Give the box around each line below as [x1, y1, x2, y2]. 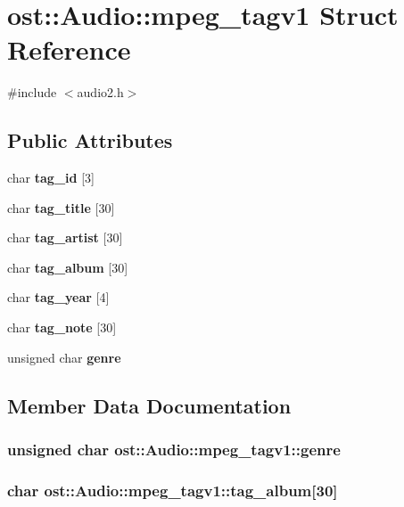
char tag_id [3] [7, 168, 95, 187]
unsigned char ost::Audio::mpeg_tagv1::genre [7, 437, 341, 460]
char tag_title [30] [7, 198, 115, 217]
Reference [7, 31, 131, 68]
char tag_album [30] [7, 258, 128, 276]
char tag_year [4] [7, 288, 110, 307]
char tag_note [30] [7, 318, 117, 337]
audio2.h [77, 83, 124, 102]
